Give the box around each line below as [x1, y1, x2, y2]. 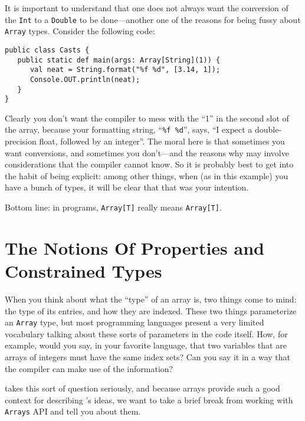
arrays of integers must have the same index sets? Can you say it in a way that [5, 351, 290, 363]
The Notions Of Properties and [5, 235, 264, 259]
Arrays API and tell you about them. [5, 405, 141, 417]
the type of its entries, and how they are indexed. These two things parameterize [5, 304, 297, 317]
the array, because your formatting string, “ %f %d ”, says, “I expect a [5, 123, 252, 136]
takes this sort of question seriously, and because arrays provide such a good [5, 382, 280, 394]
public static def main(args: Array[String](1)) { [17, 55, 221, 64]
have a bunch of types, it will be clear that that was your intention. [5, 181, 249, 193]
